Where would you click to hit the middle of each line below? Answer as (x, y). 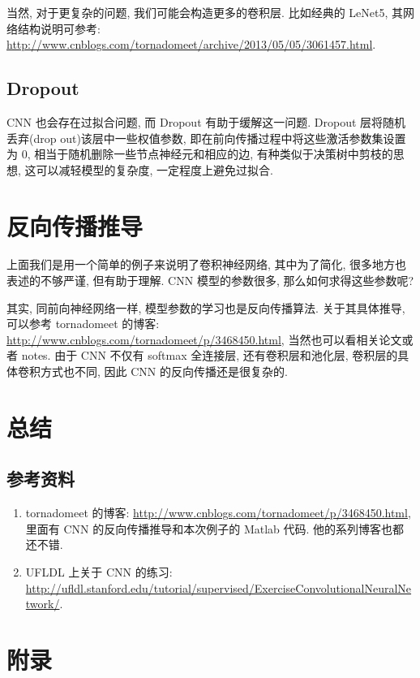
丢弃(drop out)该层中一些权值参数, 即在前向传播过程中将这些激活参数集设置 (206, 138)
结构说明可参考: (59, 28)
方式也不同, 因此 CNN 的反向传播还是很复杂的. (164, 371)
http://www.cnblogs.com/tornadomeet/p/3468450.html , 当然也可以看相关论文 (204, 339)
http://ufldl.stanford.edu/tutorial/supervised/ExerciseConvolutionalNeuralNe (219, 587)
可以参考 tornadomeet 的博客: (83, 324)
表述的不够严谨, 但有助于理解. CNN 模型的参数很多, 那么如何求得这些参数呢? (210, 281)
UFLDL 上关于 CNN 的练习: (99, 572)
